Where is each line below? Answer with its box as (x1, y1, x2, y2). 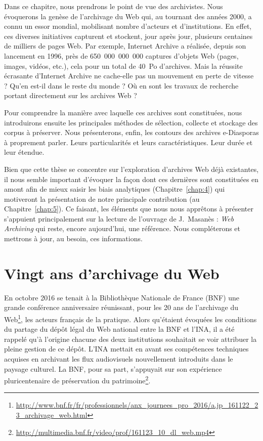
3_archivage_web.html (16, 410, 87, 420)
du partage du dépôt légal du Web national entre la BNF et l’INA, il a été (4, 324, 235, 334)
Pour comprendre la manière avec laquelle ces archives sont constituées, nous (4, 107, 242, 117)
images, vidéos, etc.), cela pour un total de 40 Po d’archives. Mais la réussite (4, 60, 243, 71)
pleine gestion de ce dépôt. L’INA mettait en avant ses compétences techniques (4, 343, 249, 354)
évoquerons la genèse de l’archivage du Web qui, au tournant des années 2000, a (4, 11, 252, 21)
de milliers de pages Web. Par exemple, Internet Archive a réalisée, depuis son (4, 40, 246, 51)
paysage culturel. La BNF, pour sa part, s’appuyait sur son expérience (4, 363, 222, 374)
